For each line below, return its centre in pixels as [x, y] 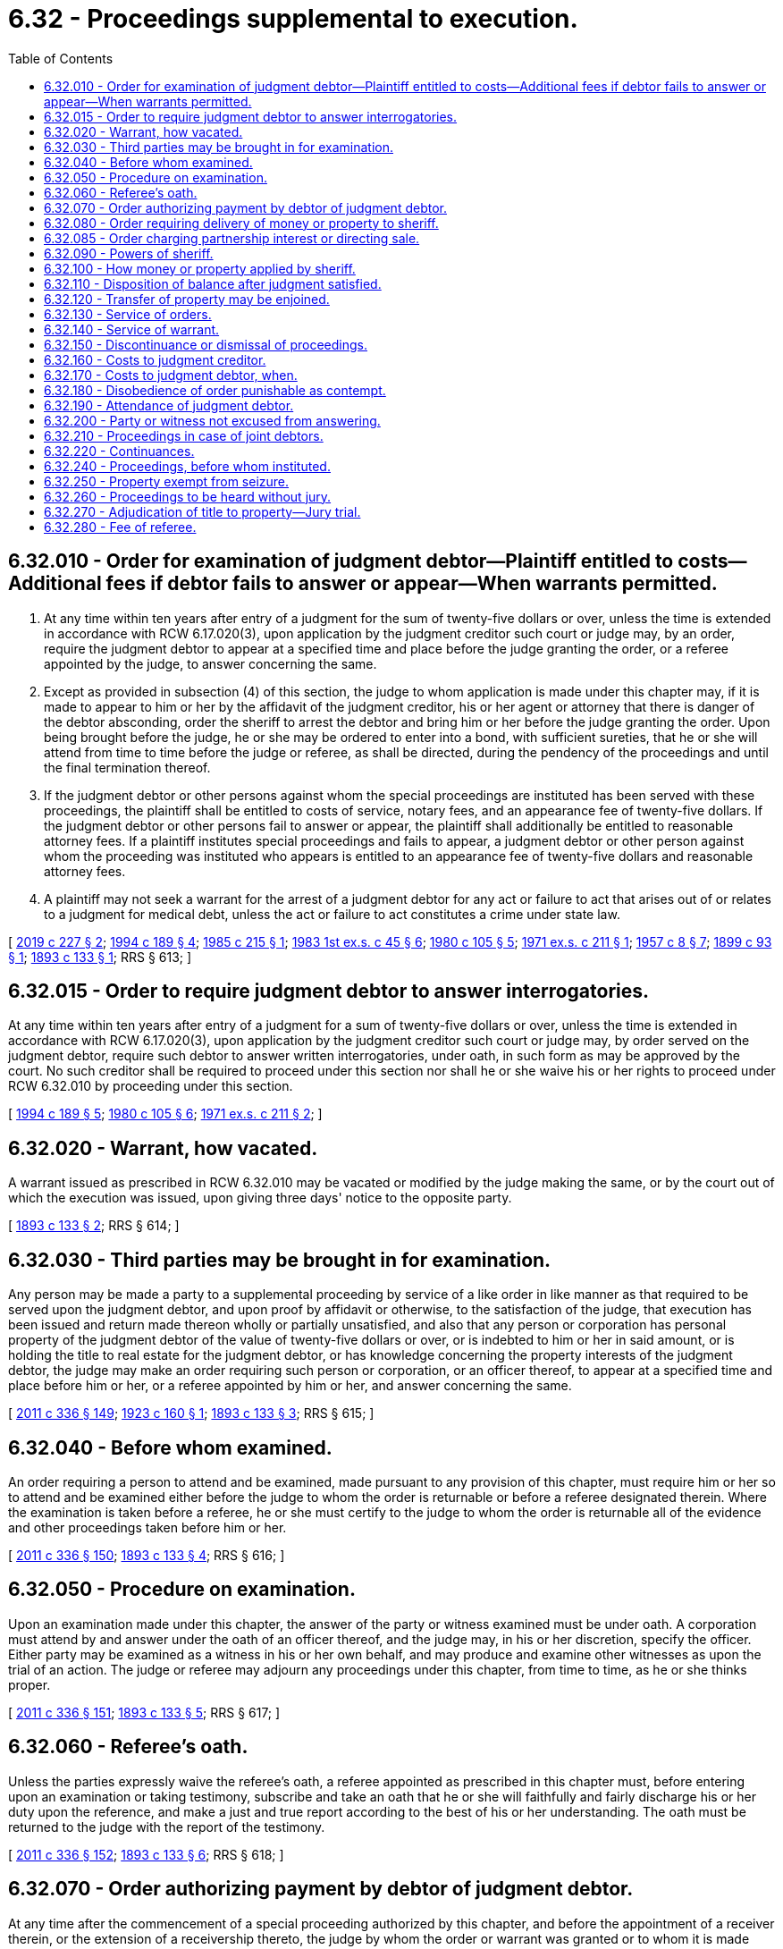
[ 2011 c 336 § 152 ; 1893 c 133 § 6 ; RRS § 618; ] [146, 1854]
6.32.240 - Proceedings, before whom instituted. [187, 466]
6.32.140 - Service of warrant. [132, 329]
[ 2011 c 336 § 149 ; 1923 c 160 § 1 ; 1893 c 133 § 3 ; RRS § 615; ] [191, 1413]
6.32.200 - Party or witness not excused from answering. [212, 420]
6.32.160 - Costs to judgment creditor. [155, 359]
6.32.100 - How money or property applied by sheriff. [200, 268]
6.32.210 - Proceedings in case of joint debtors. [184, 435]
